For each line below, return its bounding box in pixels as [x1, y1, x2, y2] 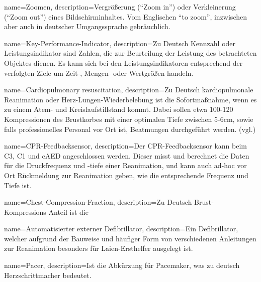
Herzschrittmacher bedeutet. [4, 269, 92, 280]
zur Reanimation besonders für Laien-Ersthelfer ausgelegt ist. [4, 243, 193, 253]
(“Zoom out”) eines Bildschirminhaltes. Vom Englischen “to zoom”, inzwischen [4, 11, 247, 22]
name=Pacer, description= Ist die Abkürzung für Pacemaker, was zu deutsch [4, 260, 240, 270]
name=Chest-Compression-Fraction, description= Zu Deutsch [4, 197, 192, 207]
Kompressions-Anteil [4, 206, 67, 217]
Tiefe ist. [4, 180, 32, 190]
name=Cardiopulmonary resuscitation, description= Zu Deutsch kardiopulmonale [4, 84, 253, 95]
